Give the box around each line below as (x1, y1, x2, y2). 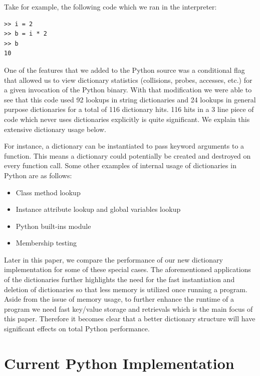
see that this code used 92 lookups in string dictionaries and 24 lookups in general (4, 94, 256, 104)
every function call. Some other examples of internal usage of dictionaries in (4, 160, 236, 171)
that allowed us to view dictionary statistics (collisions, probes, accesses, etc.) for (4, 74, 252, 85)
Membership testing (16, 237, 77, 248)
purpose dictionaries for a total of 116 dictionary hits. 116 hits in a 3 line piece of (4, 104, 254, 114)
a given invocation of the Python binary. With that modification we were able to (4, 84, 252, 95)
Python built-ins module (16, 220, 91, 231)
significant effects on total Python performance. (4, 323, 150, 334)
